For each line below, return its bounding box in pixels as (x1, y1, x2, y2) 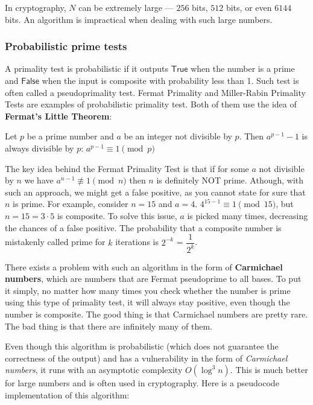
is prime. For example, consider (13, 197, 128, 210)
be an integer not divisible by (124, 130, 232, 142)
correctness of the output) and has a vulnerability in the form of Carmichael (5, 351, 288, 364)
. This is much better (230, 363, 308, 376)
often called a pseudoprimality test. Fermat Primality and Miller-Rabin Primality (5, 86, 306, 98)
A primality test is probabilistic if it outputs (5, 62, 169, 75)
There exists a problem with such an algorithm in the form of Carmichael (5, 260, 283, 273)
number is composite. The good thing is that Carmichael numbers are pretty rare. (5, 307, 308, 320)
